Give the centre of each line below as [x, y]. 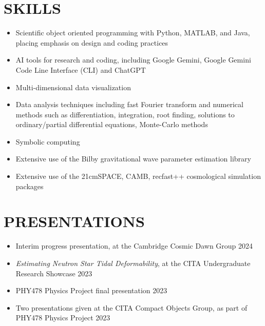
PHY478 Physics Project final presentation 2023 [91, 290]
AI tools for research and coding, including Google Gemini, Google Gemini [133, 60]
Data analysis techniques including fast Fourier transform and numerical [129, 104]
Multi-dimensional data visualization [73, 87]
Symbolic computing [48, 141]
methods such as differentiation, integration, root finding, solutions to [125, 114]
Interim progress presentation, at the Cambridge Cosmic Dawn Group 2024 [134, 246]
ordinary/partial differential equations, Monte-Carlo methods [112, 124]
